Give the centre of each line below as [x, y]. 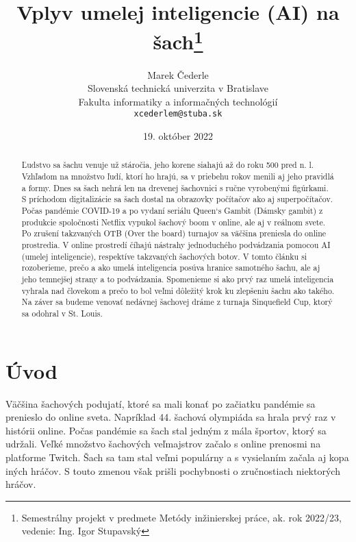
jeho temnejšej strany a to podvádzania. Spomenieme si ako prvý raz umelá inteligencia [178, 279]
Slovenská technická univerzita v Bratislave [178, 88]
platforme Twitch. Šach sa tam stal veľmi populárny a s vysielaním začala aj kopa [177, 457]
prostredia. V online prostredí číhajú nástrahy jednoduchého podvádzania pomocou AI [176, 245]
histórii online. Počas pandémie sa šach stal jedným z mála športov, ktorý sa [166, 430]
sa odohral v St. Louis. [62, 313]
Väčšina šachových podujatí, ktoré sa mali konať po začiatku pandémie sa [161, 403]
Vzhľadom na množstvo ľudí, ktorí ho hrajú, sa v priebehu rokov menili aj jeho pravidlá [178, 176]
